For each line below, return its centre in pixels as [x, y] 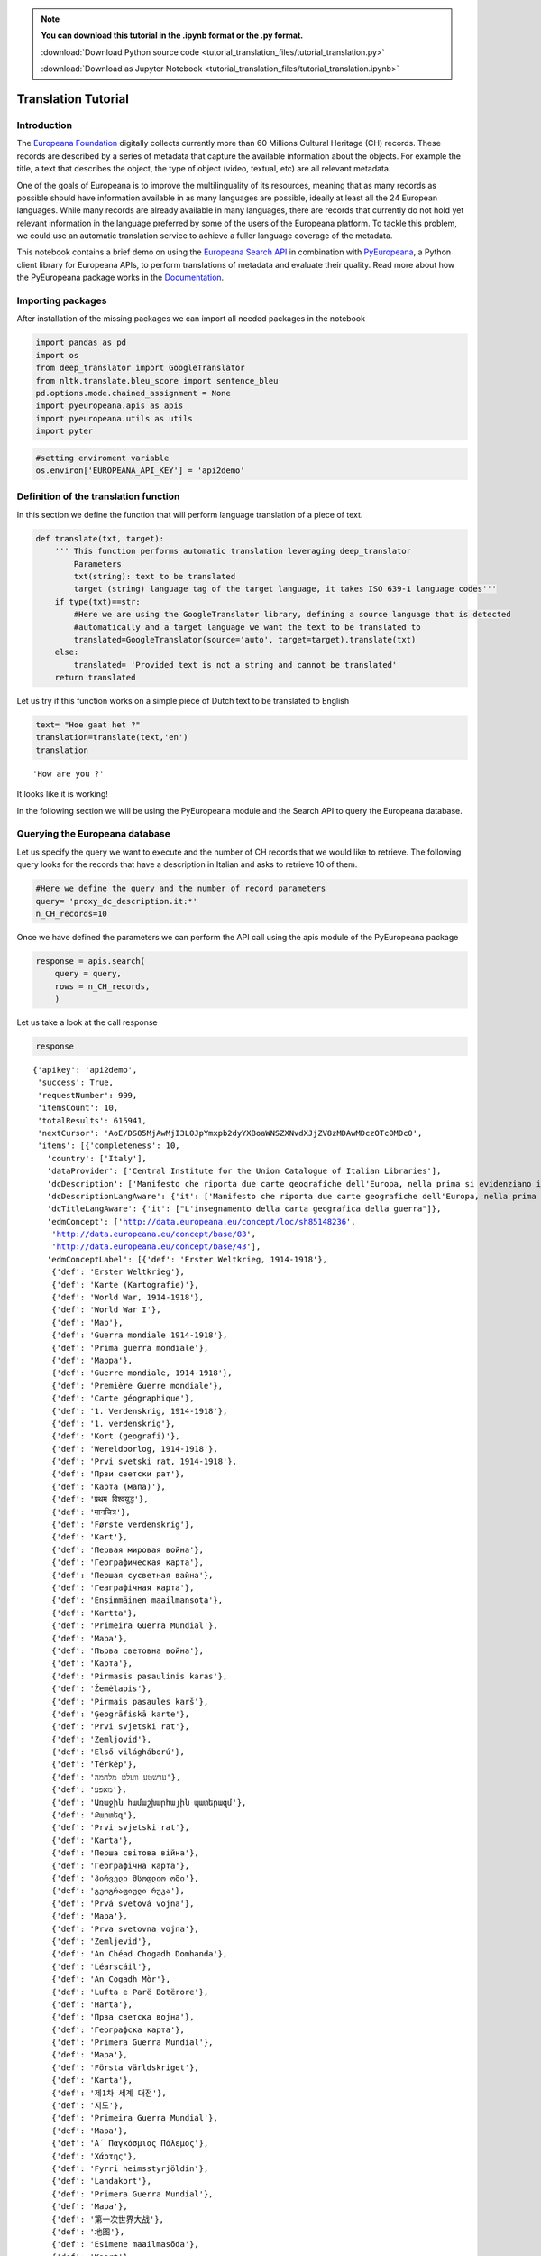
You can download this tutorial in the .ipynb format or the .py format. [172, 35]
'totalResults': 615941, [92, 1120]
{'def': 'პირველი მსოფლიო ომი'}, [125, 1878]
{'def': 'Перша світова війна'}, [125, 1853]
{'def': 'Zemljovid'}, [101, 1739]
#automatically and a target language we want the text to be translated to [247, 627]
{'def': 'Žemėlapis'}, [101, 1689]
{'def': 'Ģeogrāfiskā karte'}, [120, 1714]
